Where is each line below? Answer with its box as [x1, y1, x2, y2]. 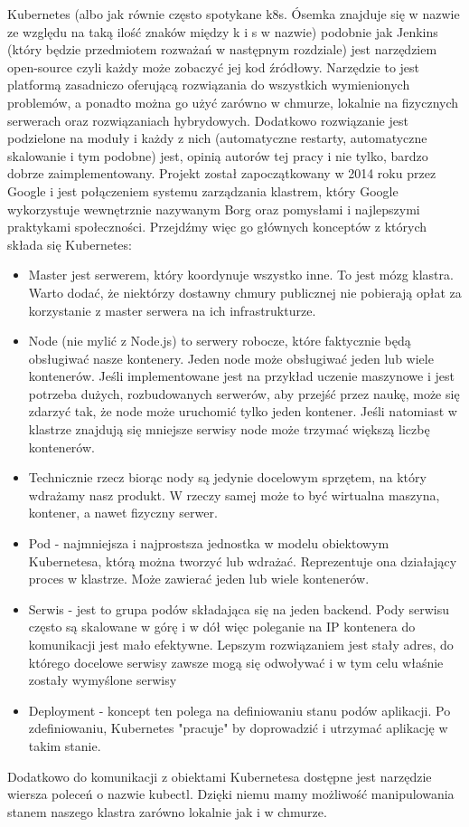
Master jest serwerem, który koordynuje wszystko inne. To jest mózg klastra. [28, 265, 454, 284]
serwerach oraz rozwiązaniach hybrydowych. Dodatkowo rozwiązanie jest [7, 110, 408, 129]
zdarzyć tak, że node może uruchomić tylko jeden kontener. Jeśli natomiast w [28, 402, 457, 421]
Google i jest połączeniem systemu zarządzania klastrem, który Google [7, 181, 399, 200]
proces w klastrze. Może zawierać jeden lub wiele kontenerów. [28, 569, 370, 588]
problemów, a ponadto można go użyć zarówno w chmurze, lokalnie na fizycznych [7, 92, 459, 111]
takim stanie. [28, 736, 101, 755]
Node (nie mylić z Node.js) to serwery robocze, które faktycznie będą [28, 331, 411, 350]
